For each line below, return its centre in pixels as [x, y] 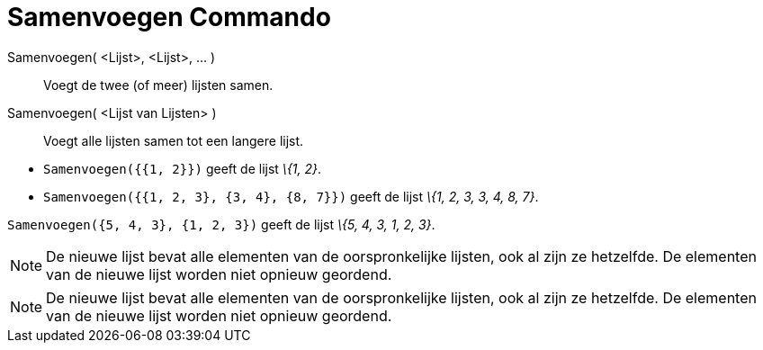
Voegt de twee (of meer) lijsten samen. [158, 85]
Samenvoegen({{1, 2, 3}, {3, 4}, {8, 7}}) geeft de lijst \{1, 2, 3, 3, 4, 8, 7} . [291, 196]
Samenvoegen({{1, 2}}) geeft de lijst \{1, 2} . [183, 168]
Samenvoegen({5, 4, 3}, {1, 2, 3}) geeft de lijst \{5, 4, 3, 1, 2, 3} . [221, 224]
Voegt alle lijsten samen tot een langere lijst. [174, 140]
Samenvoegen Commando [169, 17]
